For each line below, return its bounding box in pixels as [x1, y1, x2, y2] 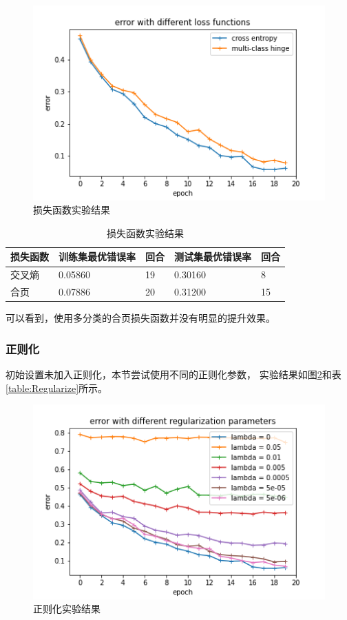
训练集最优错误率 [59, 249, 136, 264]
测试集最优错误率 [174, 249, 251, 264]
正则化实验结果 [33, 601, 101, 616]
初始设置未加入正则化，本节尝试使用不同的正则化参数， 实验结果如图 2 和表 [6, 367, 341, 382]
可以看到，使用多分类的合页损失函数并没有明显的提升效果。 [6, 311, 275, 325]
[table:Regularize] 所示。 [6, 380, 108, 395]
